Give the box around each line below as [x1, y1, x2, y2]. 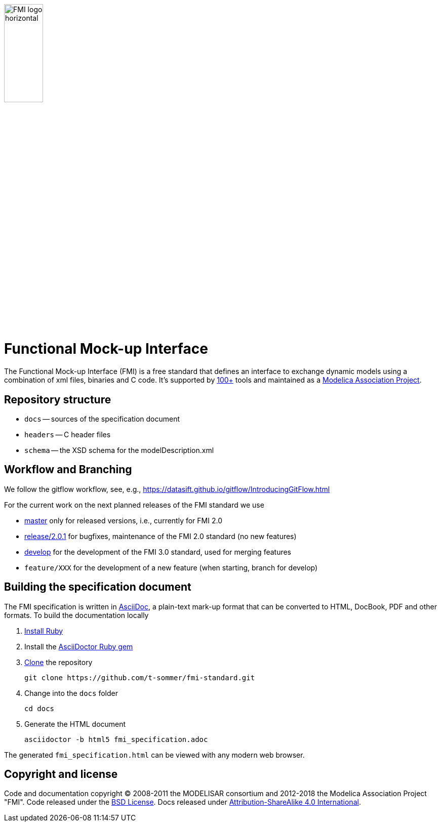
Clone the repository [24, 657, 93, 667]
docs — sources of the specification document [24, 414, 180, 423]
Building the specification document [4, 581, 191, 594]
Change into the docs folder [24, 688, 118, 697]
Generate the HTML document [24, 719, 126, 728]
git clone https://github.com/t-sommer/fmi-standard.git [24, 673, 255, 682]
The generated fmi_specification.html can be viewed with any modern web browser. [4, 750, 305, 759]
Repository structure [4, 393, 111, 406]
